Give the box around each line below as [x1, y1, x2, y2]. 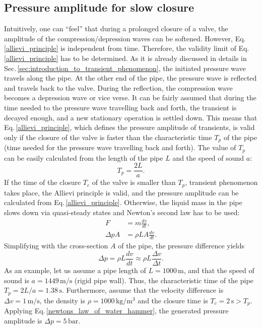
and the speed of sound [172, 152, 244, 163]
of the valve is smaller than [92, 177, 176, 187]
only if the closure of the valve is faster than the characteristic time [4, 131, 212, 142]
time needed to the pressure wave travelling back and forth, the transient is [4, 102, 237, 112]
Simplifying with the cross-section [4, 240, 108, 251]
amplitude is [4, 315, 42, 325]
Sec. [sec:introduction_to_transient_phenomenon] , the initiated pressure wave [4, 62, 246, 73]
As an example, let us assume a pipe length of [4, 265, 146, 275]
